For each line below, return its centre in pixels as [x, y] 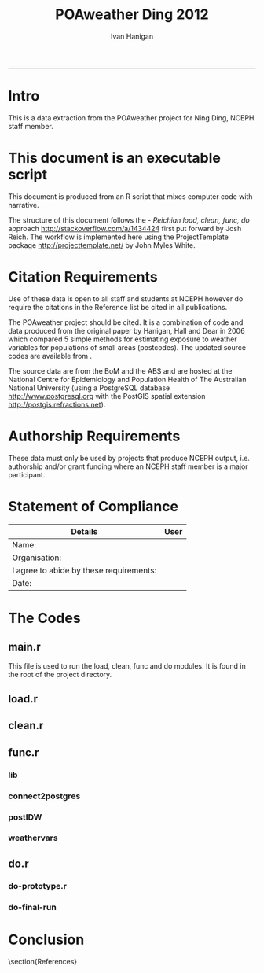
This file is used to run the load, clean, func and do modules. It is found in [127, 665]
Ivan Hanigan [132, 36]
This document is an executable [115, 158]
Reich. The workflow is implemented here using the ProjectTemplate [119, 237]
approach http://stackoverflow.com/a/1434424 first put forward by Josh [125, 228]
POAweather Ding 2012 [132, 15]
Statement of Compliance [93, 506]
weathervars [33, 838]
